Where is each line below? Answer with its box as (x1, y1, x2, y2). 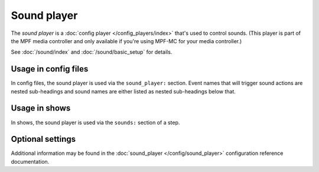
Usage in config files (11, 64, 89, 74)
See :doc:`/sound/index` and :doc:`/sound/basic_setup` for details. (11, 48, 172, 56)
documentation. (11, 158, 50, 165)
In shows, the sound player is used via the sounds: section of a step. (11, 119, 180, 126)
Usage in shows (11, 103, 71, 113)
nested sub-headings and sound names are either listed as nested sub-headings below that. (11, 87, 236, 95)
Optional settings (11, 134, 76, 144)
